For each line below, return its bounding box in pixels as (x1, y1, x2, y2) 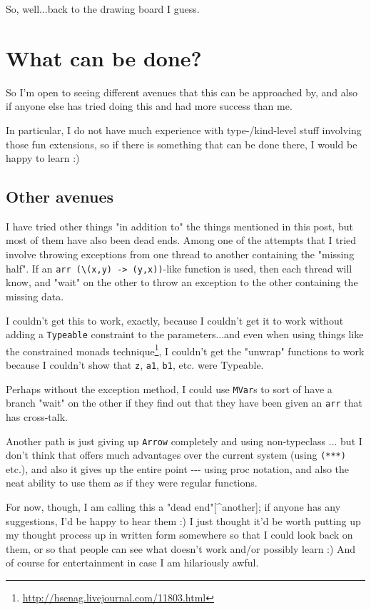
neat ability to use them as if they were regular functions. (6, 475, 258, 490)
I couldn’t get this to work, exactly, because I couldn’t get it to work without (6, 312, 344, 327)
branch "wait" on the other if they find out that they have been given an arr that (6, 395, 362, 410)
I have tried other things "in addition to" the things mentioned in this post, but (6, 218, 353, 233)
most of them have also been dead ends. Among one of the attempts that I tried (6, 233, 357, 248)
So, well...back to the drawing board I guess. (6, 1, 200, 16)
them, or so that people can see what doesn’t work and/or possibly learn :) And (6, 541, 356, 556)
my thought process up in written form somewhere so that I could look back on (6, 527, 353, 542)
